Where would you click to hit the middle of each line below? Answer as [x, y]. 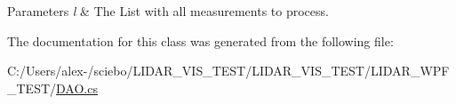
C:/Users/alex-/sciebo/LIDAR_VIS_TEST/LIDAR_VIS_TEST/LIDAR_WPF [228, 71]
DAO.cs [77, 88]
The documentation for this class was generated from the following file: [200, 40]
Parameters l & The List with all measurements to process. [168, 11]
